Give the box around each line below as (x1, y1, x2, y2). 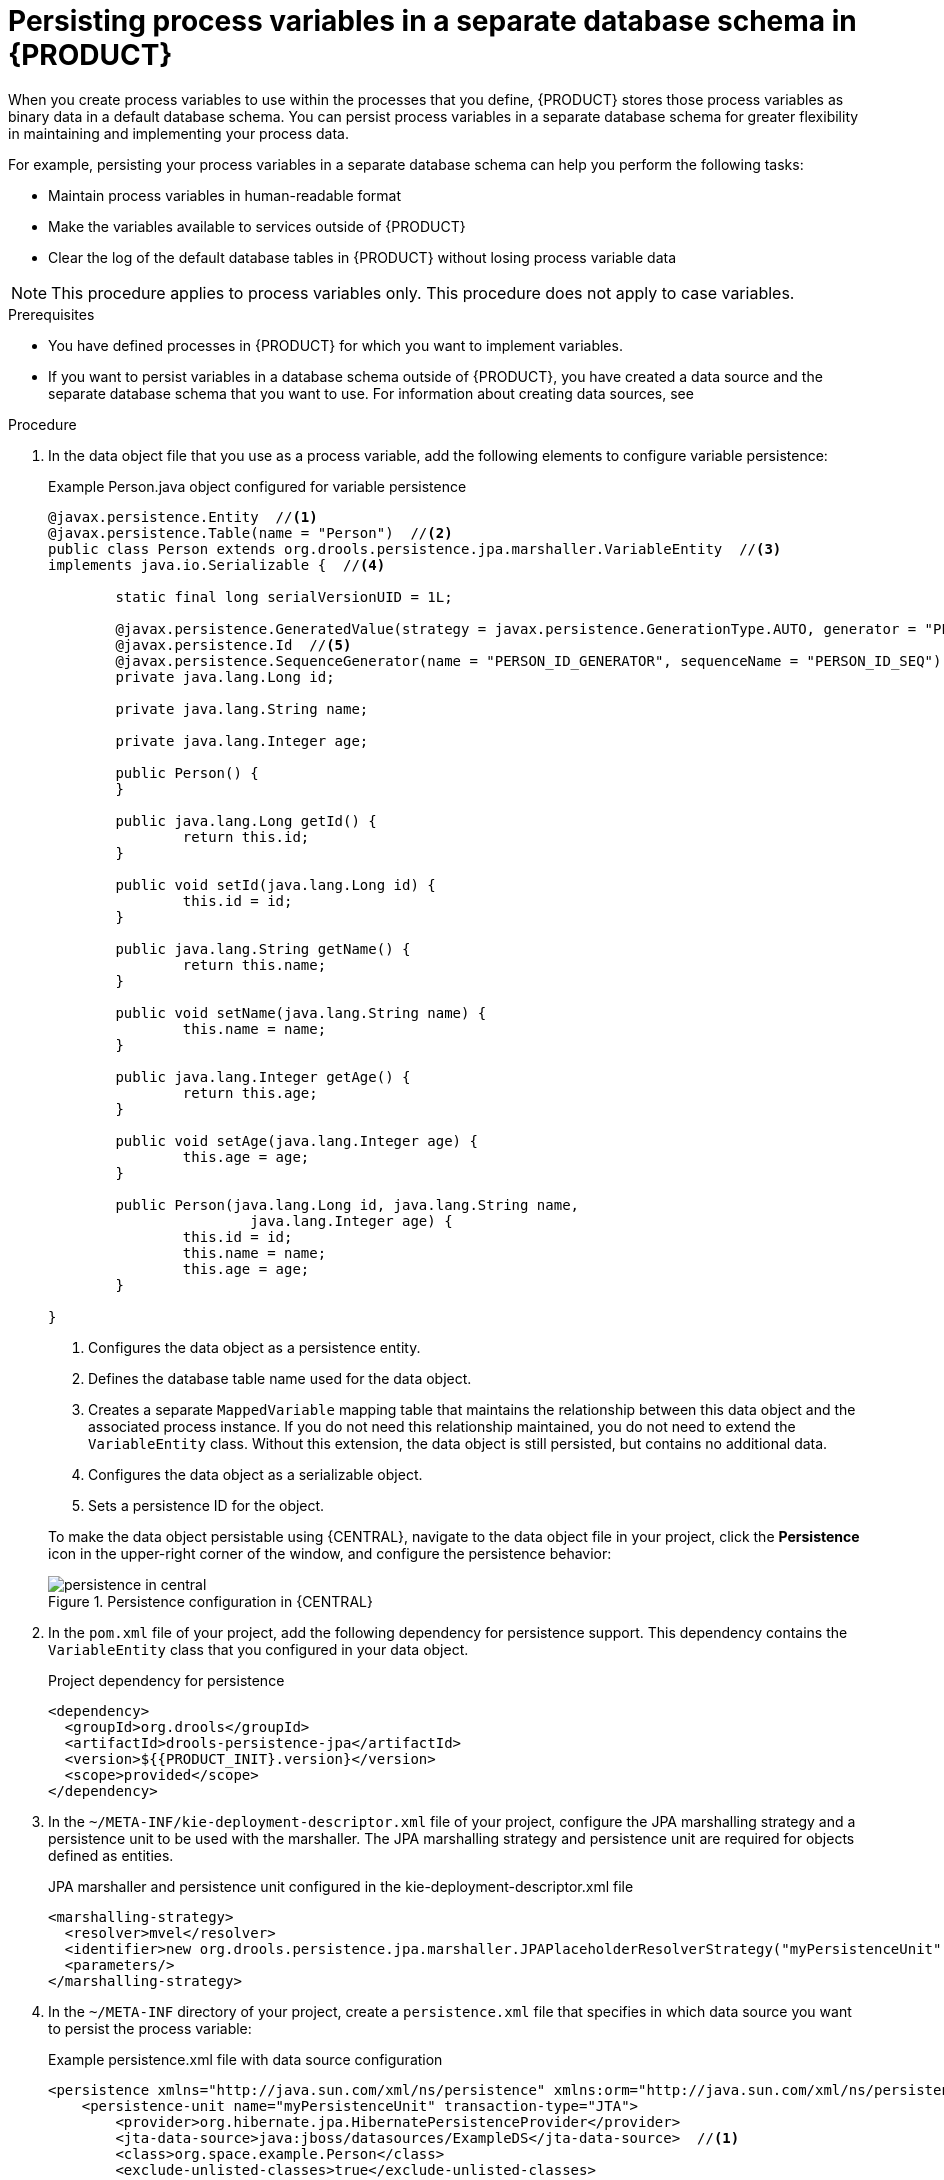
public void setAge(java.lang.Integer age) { (115, 1132, 478, 1149)
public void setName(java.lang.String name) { (115, 1004, 487, 1021)
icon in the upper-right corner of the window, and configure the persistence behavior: (48, 1544, 612, 1562)
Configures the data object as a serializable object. (88, 1465, 423, 1483)
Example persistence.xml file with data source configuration (48, 2050, 443, 2068)
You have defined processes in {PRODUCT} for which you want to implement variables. (48, 336, 623, 354)
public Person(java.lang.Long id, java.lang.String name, (115, 1196, 580, 1213)
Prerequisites (8, 305, 95, 323)
